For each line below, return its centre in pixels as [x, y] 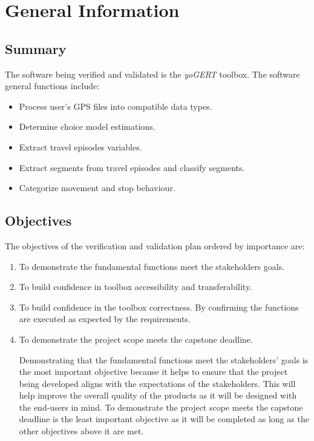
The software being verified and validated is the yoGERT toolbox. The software [152, 74]
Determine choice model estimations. [87, 126]
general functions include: [52, 86]
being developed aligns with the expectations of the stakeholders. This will [157, 383]
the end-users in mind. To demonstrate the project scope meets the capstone [161, 407]
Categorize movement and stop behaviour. [97, 188]
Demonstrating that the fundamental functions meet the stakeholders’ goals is [164, 359]
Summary [36, 48]
